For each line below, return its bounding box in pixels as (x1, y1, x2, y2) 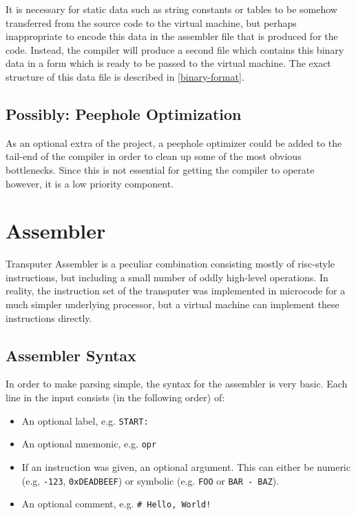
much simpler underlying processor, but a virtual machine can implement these (6, 297, 339, 312)
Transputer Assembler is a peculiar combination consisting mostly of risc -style (6, 256, 335, 271)
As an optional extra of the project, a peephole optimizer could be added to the (6, 135, 342, 150)
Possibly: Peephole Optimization (6, 103, 242, 124)
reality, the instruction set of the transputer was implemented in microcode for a (6, 283, 346, 298)
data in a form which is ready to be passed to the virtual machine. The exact (6, 56, 331, 70)
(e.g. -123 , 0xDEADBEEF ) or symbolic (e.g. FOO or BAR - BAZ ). (21, 473, 280, 487)
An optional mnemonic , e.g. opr (21, 436, 157, 451)
